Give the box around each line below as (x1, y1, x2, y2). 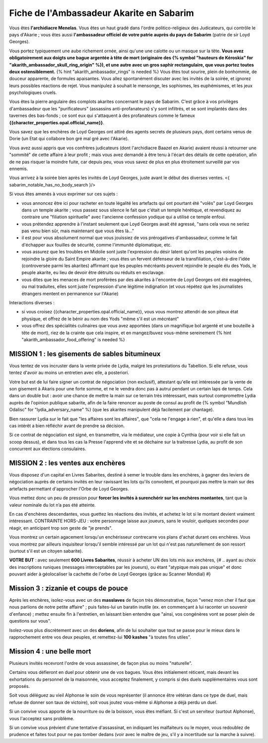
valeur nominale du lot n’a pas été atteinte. (9, 502, 96, 508)
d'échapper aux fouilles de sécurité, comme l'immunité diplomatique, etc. (21, 242, 172, 248)
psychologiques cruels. (9, 90, 57, 95)
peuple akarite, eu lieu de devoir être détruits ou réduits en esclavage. (21, 270, 165, 276)
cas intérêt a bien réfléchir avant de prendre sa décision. (9, 423, 125, 429)
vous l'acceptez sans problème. (9, 715, 74, 721)
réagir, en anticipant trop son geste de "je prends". (9, 525, 113, 531)
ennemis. (9, 166, 28, 172)
